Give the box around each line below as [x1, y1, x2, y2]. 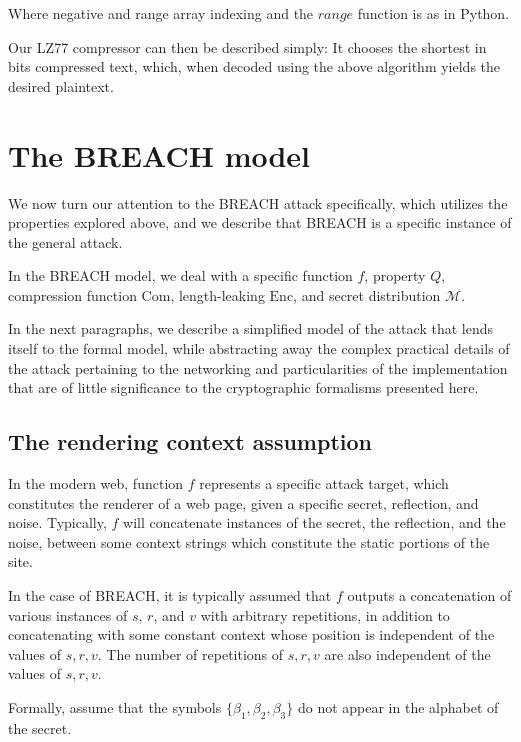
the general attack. [8, 231, 123, 252]
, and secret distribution [293, 284, 441, 305]
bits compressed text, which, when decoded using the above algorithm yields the [8, 56, 500, 77]
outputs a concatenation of [347, 585, 512, 606]
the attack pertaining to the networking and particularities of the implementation [8, 357, 508, 378]
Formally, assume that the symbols [8, 696, 222, 717]
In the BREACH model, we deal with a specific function [8, 265, 353, 286]
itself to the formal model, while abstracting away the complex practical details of [8, 338, 510, 359]
